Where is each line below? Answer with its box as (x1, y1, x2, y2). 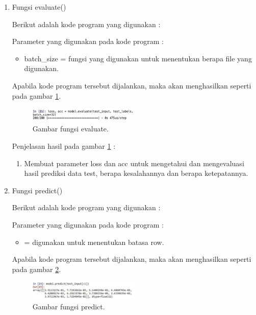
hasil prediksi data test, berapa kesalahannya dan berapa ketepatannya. (24, 168, 248, 178)
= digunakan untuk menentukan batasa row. (24, 236, 164, 247)
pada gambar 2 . (12, 263, 61, 274)
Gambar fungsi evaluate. (32, 123, 109, 134)
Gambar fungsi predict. (32, 301, 105, 312)
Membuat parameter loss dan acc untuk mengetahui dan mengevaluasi (24, 157, 244, 168)
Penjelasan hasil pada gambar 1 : (12, 140, 116, 151)
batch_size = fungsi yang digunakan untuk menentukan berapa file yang (24, 53, 252, 63)
